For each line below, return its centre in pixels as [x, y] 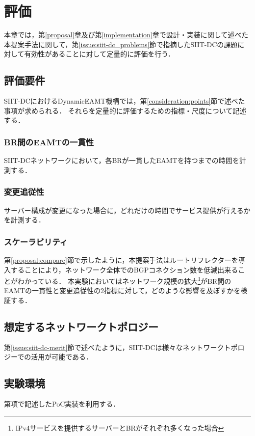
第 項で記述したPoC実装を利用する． [62, 404]
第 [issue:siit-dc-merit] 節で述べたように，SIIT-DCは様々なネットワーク [114, 347]
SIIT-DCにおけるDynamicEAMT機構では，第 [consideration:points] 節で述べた [125, 101]
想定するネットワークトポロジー [81, 326]
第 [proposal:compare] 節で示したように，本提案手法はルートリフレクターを [121, 259]
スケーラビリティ [36, 241]
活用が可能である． [62, 357]
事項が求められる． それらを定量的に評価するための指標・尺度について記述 [125, 110]
